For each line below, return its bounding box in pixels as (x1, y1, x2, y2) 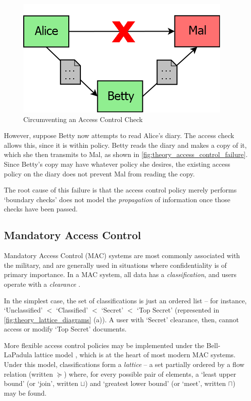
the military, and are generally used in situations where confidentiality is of (4, 260, 227, 270)
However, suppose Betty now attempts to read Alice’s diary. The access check (4, 130, 235, 140)
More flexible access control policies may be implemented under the (4, 340, 204, 350)
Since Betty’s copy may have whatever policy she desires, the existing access (4, 158, 230, 169)
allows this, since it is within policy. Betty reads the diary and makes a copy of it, (4, 139, 247, 150)
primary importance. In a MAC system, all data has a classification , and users (4, 269, 236, 279)
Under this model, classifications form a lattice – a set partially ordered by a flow (4, 359, 245, 369)
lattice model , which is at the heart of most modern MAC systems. (34, 349, 235, 360)
